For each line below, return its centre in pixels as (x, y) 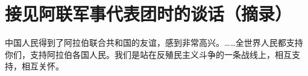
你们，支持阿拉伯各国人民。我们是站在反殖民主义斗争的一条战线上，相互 (148, 54)
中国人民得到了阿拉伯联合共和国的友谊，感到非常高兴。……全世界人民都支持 (154, 43)
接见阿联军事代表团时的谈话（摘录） (149, 14)
